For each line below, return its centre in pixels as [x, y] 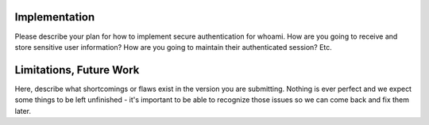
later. [23, 111]
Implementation [55, 17]
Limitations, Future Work [77, 70]
